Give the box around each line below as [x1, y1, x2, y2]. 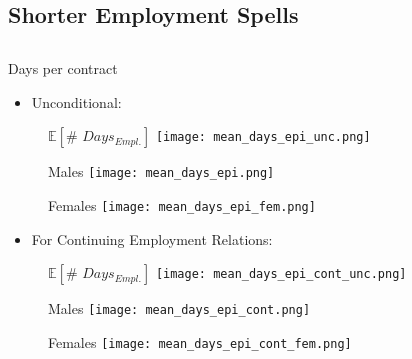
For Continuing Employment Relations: [31, 228, 273, 249]
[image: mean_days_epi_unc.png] [155, 130, 371, 145]
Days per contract [8, 58, 118, 79]
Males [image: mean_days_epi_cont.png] [48, 298, 311, 319]
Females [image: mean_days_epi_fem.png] [48, 195, 316, 216]
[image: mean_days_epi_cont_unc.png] [155, 267, 407, 282]
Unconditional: [31, 91, 122, 112]
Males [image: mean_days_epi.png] [48, 161, 275, 182]
